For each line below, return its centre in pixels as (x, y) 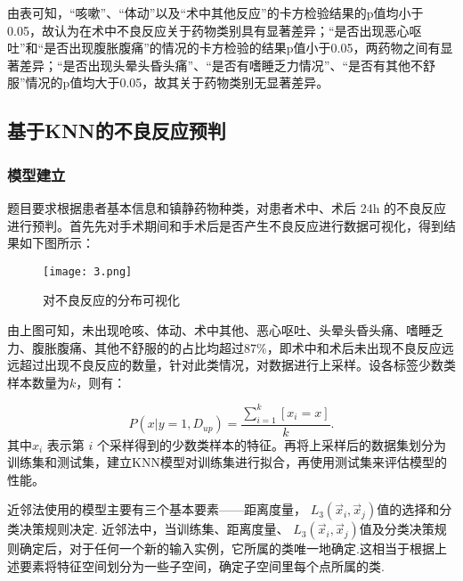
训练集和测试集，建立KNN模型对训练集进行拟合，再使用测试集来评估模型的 (227, 462)
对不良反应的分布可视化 (111, 300)
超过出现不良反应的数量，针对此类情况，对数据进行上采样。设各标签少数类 (237, 365)
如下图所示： (57, 243)
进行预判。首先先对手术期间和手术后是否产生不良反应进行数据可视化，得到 (225, 225)
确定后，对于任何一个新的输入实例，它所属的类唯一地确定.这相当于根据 (227, 548)
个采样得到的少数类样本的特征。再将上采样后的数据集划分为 (272, 444)
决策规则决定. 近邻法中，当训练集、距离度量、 (154, 529)
